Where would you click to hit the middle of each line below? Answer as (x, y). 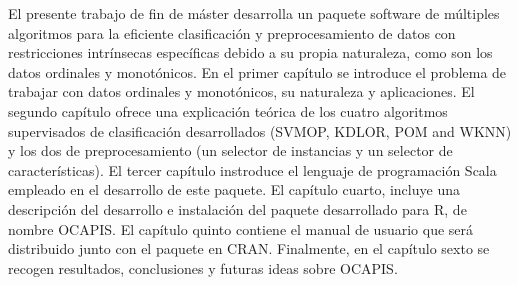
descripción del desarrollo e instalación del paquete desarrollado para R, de (237, 208)
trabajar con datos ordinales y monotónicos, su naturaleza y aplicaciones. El (241, 91)
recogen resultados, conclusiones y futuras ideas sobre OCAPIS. (203, 267)
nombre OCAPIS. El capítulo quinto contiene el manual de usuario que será (241, 228)
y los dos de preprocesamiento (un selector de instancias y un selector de (230, 150)
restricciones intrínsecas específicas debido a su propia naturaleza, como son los (250, 52)
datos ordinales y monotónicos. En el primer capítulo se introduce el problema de (257, 71)
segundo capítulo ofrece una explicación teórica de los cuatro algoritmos (228, 110)
